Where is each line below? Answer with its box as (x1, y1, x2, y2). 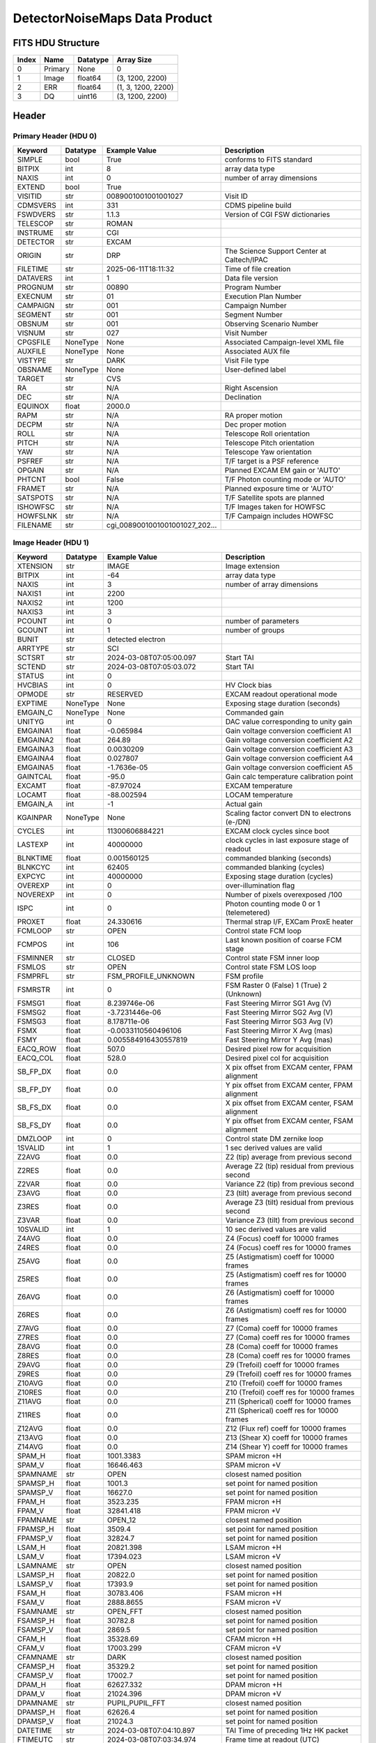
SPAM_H (17, 1451, 46, 1461)
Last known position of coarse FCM (225, 935, 343, 945)
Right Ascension (224, 383, 279, 393)
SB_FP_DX (17, 1067, 52, 1076)
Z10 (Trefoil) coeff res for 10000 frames (225, 1387, 355, 1397)
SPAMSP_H (17, 1478, 55, 1488)
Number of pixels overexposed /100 (225, 890, 343, 899)
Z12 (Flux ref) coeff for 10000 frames (225, 1423, 347, 1433)
